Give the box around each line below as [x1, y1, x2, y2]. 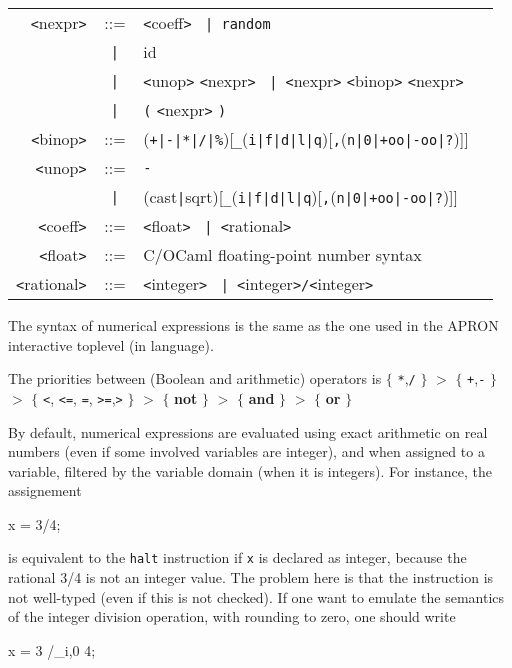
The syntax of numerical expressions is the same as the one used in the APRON [8, 315, 499, 335]
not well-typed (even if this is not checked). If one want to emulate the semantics [8, 586, 505, 607]
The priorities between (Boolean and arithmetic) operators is [8, 368, 382, 389]
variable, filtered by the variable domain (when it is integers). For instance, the [8, 460, 493, 481]
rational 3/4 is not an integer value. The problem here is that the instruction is [8, 567, 494, 588]
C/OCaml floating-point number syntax [143, 243, 422, 266]
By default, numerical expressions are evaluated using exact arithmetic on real [8, 421, 488, 442]
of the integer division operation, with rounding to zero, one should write [8, 606, 456, 627]
